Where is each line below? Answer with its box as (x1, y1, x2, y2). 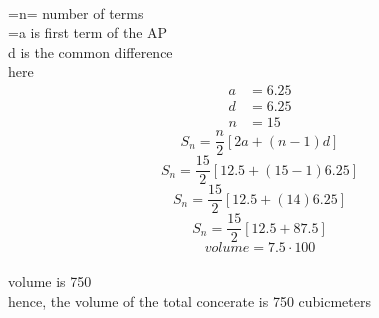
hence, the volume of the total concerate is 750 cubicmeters (8, 290, 372, 311)
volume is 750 (8, 270, 92, 291)
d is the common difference (8, 41, 173, 62)
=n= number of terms (8, 2, 144, 23)
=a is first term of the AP (8, 22, 168, 43)
